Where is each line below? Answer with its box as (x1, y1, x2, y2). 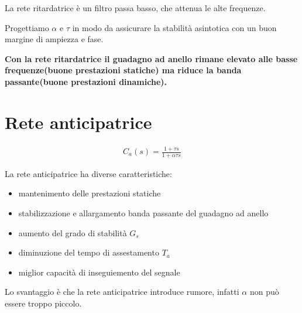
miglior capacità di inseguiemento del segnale (18, 266, 180, 278)
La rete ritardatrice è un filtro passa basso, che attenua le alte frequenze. (5, 2, 266, 13)
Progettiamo (5, 21, 49, 33)
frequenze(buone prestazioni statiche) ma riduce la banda (5, 64, 242, 76)
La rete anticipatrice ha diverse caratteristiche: (5, 167, 172, 179)
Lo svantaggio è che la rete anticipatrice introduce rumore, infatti (5, 285, 239, 298)
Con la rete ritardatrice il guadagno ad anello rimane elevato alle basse (5, 52, 298, 64)
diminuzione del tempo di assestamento (18, 246, 159, 258)
